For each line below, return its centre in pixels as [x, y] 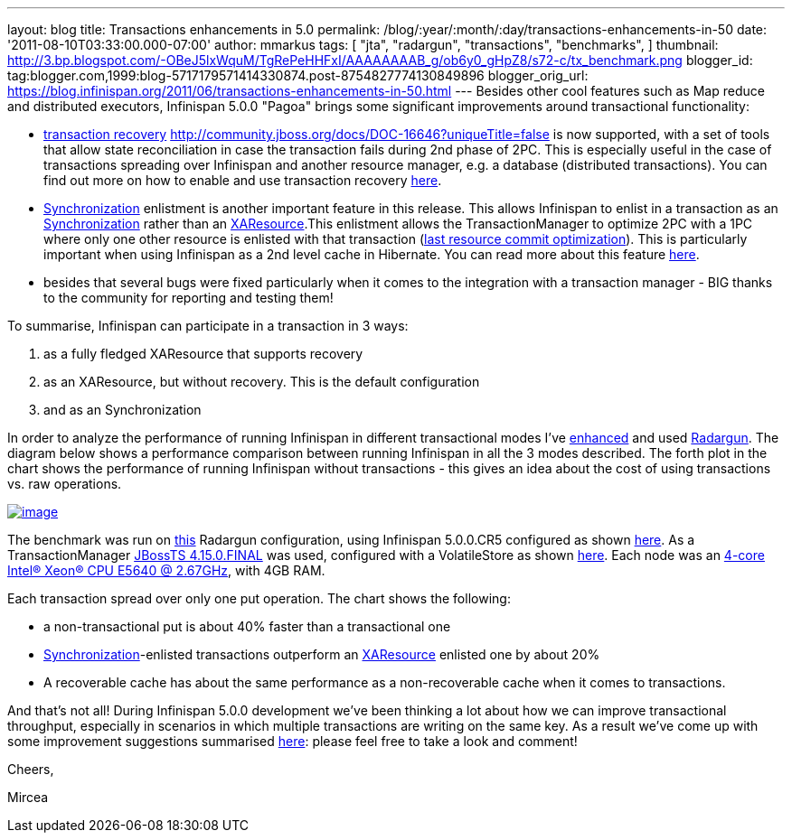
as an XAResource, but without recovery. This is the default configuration [262, 382]
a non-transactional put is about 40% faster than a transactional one [247, 626]
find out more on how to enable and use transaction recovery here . [243, 180]
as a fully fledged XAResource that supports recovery [203, 354]
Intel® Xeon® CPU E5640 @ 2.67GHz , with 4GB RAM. [166, 570]
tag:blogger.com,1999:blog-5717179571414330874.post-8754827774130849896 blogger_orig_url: [298, 75]
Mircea [28, 797]
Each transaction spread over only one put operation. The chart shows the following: [259, 598]
